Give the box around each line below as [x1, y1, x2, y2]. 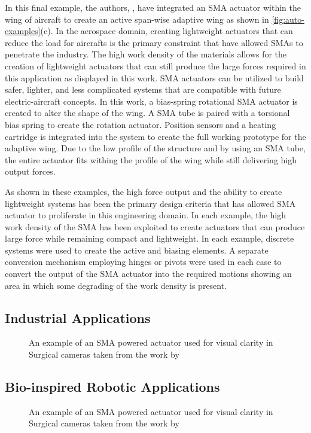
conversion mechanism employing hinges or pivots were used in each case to [5, 255, 282, 268]
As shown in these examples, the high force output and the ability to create [5, 185, 282, 197]
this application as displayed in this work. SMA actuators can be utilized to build [5, 71, 304, 84]
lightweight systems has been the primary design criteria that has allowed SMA [5, 197, 296, 209]
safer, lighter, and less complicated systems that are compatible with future [5, 83, 281, 96]
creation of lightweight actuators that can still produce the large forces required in [5, 59, 306, 72]
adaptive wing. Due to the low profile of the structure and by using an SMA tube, [5, 142, 306, 154]
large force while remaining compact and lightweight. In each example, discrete [5, 232, 294, 245]
